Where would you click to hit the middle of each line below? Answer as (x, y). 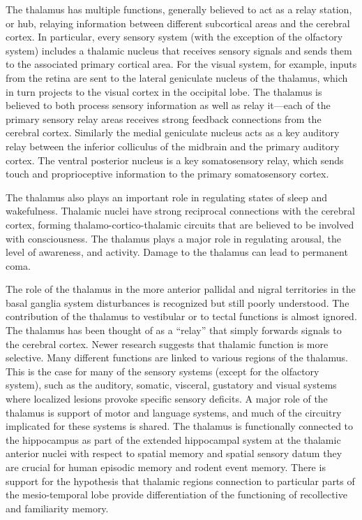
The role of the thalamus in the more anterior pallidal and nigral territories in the (181, 289)
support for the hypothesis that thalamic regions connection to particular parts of (180, 481)
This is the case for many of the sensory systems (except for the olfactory (163, 371)
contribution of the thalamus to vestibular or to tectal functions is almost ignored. (181, 316)
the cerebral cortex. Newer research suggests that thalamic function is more (167, 344)
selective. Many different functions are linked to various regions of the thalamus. (177, 357)
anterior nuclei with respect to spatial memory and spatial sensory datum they (174, 453)
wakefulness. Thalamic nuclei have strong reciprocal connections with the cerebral (180, 211)
